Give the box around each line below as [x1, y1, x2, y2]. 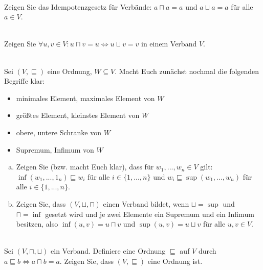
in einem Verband [141, 38, 197, 49]
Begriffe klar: [4, 76, 45, 86]
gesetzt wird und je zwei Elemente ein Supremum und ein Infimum [45, 208, 254, 219]
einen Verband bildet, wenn [103, 198, 189, 209]
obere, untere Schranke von [16, 127, 101, 137]
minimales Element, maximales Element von [16, 92, 155, 103]
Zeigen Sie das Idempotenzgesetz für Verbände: [4, 1, 152, 12]
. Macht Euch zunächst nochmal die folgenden [115, 65, 259, 76]
